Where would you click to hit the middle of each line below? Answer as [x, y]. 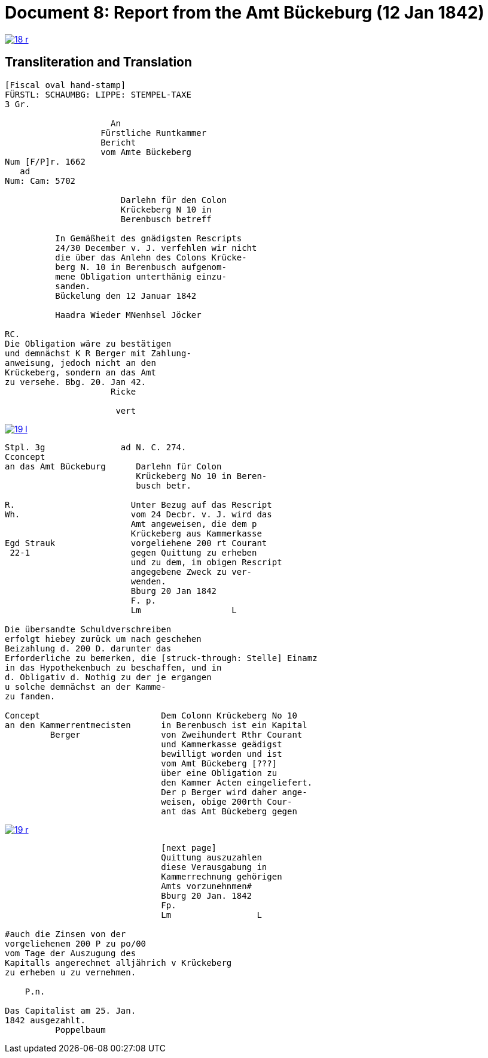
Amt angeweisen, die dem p [194, 524]
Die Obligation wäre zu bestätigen [88, 343]
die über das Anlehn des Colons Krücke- [151, 257]
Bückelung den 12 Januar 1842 [126, 295]
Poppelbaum [80, 1030]
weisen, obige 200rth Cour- [227, 801]
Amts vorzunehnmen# [207, 886]
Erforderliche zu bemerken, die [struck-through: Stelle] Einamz [161, 658]
